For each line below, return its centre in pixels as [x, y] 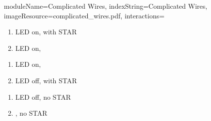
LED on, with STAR [46, 32]
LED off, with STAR [46, 80]
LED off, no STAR [43, 97]
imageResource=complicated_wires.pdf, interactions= [84, 15]
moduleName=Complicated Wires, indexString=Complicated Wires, [106, 6]
